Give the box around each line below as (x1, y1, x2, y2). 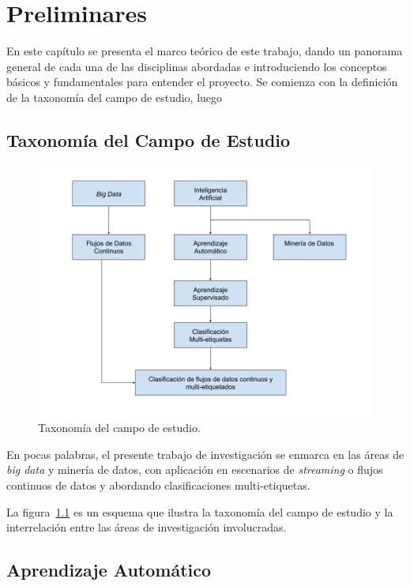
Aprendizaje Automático (6, 558, 212, 582)
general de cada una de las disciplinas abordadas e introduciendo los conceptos (6, 58, 387, 74)
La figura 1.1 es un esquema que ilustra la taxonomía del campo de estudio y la (6, 503, 393, 520)
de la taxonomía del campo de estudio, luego (6, 88, 223, 105)
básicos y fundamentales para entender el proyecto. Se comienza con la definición (6, 73, 398, 90)
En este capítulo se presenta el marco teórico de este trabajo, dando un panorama (6, 43, 403, 59)
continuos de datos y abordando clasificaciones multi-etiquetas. (6, 477, 310, 494)
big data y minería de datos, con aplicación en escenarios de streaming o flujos (6, 461, 383, 478)
